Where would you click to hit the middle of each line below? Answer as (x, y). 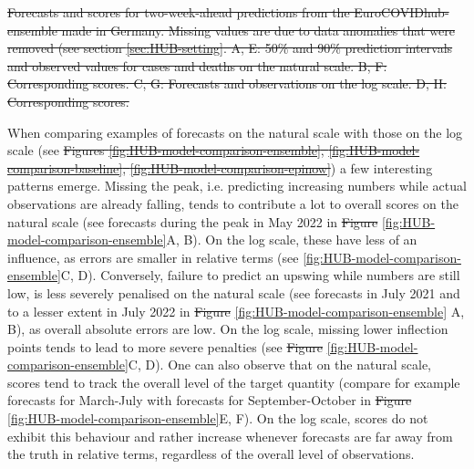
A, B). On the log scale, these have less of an (292, 240)
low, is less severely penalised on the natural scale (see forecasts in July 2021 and (234, 292)
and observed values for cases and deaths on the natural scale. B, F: (197, 65)
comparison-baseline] (65, 167)
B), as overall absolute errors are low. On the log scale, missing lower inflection (228, 329)
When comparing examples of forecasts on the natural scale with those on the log (235, 132)
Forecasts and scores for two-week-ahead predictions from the (179, 12)
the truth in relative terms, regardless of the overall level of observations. (211, 454)
